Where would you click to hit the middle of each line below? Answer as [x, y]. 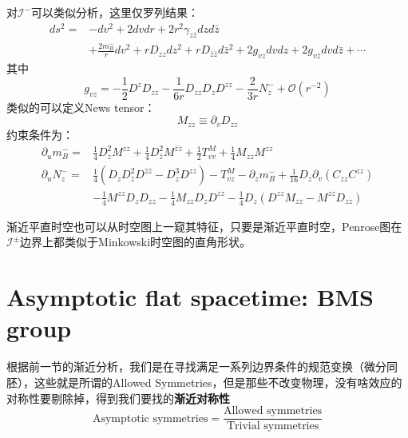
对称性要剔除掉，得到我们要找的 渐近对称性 [118, 398]
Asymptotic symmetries [150, 418]
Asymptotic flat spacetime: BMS [190, 297]
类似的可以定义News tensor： [81, 107]
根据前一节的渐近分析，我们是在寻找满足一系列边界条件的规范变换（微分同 [202, 366]
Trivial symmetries [273, 426]
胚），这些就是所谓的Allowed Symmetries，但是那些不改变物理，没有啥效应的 [204, 382]
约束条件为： [40, 134]
